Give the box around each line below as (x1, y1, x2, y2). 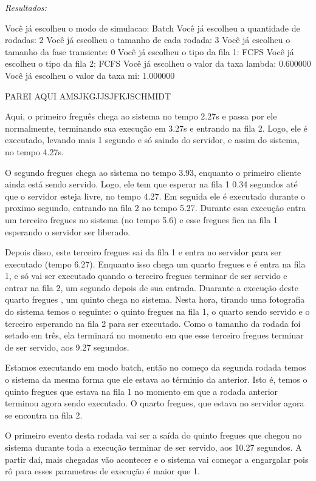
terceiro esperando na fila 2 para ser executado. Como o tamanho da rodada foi (5, 317, 301, 329)
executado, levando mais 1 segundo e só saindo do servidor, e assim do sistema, (5, 133, 300, 146)
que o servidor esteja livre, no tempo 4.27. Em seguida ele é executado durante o (5, 189, 306, 202)
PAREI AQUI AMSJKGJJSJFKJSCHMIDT (5, 89, 171, 102)
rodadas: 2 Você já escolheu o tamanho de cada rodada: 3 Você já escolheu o (5, 33, 290, 46)
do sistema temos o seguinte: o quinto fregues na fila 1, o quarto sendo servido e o (5, 305, 310, 318)
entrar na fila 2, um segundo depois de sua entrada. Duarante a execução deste (5, 281, 298, 294)
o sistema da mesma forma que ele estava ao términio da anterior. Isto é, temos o (5, 373, 307, 386)
